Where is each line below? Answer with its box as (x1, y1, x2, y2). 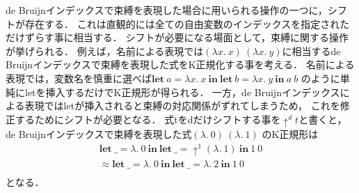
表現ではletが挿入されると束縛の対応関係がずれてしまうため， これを (24, 98, 340, 113)
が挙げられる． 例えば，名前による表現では (6, 43, 204, 58)
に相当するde (282, 43, 341, 58)
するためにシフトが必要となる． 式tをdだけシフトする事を (15, 111, 281, 126)
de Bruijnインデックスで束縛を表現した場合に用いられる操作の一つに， (6, 3, 328, 17)
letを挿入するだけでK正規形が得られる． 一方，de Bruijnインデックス (24, 84, 340, 99)
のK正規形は (262, 127, 319, 141)
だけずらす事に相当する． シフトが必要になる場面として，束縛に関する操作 (6, 30, 349, 45)
